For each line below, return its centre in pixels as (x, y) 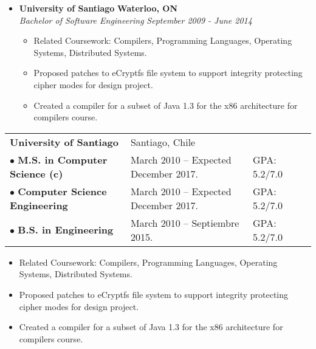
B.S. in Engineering (66, 230)
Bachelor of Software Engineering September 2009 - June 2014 (136, 20)
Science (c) (36, 173)
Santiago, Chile (163, 142)
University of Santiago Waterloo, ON (98, 8)
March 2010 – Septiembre (185, 223)
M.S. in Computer (63, 159)
